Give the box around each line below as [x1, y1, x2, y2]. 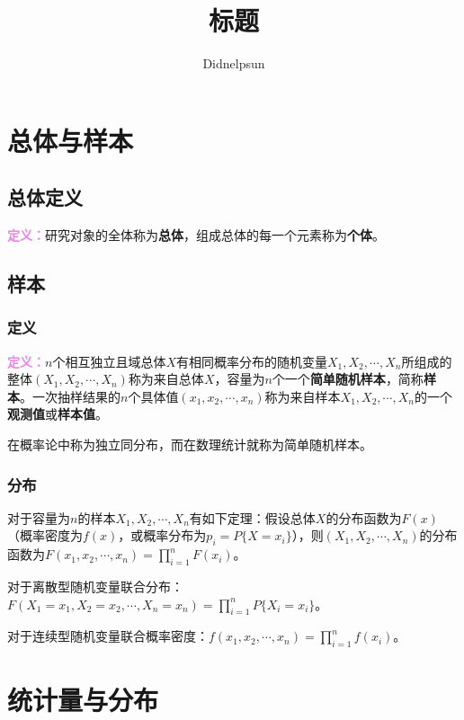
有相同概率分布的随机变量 [176, 351, 327, 370]
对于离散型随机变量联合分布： [7, 577, 183, 596]
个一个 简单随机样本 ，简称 [272, 369, 424, 388]
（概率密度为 [7, 526, 83, 545]
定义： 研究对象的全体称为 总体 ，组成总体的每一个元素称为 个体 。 [7, 226, 385, 244]
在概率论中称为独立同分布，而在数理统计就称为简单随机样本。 [7, 435, 372, 454]
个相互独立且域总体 [52, 351, 166, 370]
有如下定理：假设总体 [189, 508, 316, 527]
